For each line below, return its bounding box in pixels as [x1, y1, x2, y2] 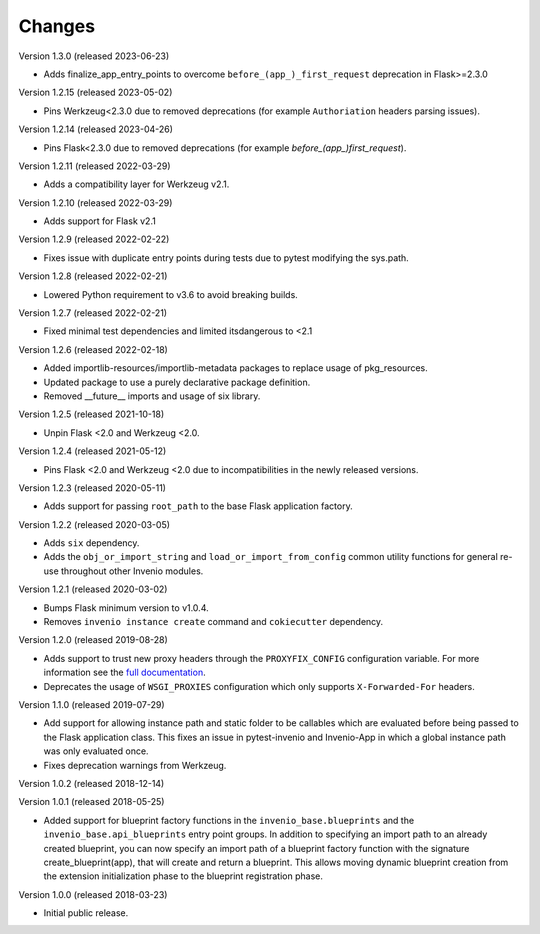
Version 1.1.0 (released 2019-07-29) [18, 699, 165, 710]
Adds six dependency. [43, 537, 140, 549]
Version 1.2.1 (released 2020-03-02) [18, 583, 168, 595]
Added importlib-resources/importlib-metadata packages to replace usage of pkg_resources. [43, 362, 429, 374]
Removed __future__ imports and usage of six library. [43, 390, 261, 402]
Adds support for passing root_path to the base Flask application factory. [43, 500, 354, 512]
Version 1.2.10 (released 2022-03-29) [18, 196, 173, 209]
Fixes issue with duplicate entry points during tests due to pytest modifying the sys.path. [43, 251, 409, 264]
